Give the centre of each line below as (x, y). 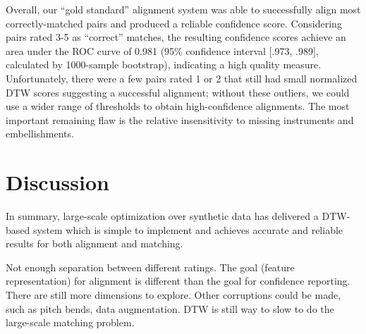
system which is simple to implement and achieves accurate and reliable (188, 229)
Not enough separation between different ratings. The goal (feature (150, 267)
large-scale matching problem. (70, 322)
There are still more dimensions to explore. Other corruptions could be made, (173, 295)
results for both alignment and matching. (94, 243)
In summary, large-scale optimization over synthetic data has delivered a (162, 216)
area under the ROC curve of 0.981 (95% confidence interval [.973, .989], (162, 50)
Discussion (57, 182)
